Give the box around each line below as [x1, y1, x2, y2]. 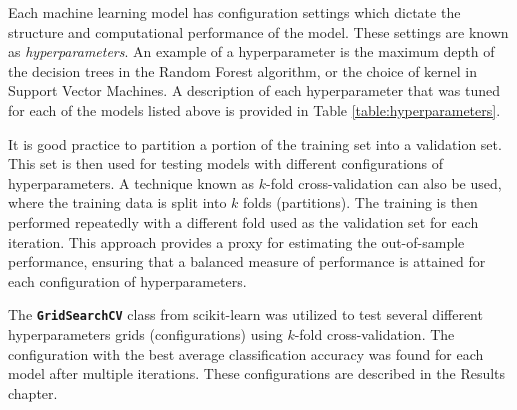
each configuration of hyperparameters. [8, 270, 247, 291]
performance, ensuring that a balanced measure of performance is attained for [8, 251, 486, 272]
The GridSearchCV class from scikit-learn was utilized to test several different [8, 304, 483, 325]
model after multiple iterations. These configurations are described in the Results [8, 363, 506, 384]
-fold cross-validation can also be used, [266, 172, 502, 193]
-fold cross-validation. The [294, 323, 455, 344]
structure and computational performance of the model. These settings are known [8, 21, 509, 42]
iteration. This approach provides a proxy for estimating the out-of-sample [8, 231, 465, 252]
